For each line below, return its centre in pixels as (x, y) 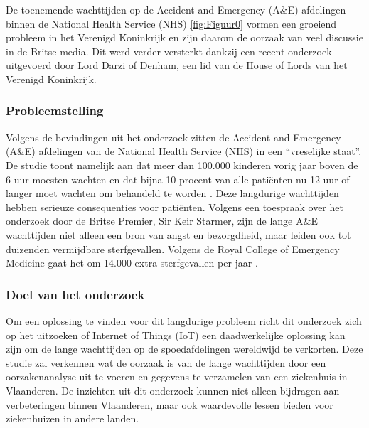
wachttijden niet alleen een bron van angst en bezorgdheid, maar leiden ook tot (178, 234)
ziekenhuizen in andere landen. (73, 418)
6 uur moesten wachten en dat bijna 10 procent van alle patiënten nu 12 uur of (178, 179)
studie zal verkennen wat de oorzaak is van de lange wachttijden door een (166, 362)
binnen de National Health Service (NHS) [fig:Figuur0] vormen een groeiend (171, 23)
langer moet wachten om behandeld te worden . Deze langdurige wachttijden (172, 193)
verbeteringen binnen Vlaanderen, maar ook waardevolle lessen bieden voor (170, 404)
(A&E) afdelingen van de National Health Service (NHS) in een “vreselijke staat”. (184, 151)
